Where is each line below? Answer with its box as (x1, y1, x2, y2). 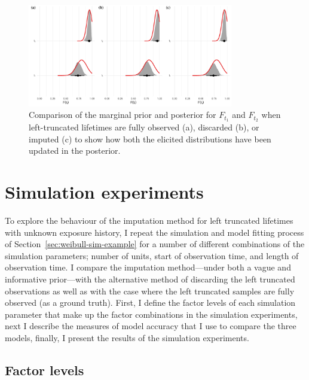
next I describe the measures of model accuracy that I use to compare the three (5, 320, 296, 332)
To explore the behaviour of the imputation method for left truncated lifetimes (5, 214, 293, 226)
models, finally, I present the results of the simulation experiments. (5, 331, 249, 343)
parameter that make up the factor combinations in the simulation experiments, (5, 308, 298, 320)
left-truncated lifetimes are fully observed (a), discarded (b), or (29, 121, 259, 133)
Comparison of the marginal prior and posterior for (29, 108, 216, 121)
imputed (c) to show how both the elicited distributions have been (29, 132, 271, 145)
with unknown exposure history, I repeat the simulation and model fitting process (5, 226, 304, 238)
